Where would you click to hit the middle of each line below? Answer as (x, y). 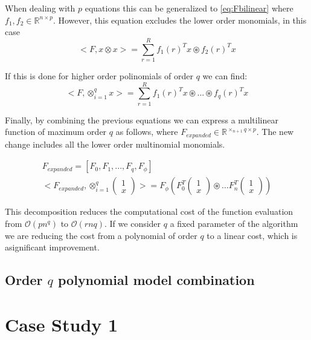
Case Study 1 (62, 324)
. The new (275, 132)
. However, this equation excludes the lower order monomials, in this (180, 20)
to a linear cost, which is (252, 235)
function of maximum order (56, 132)
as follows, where (147, 132)
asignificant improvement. (52, 247)
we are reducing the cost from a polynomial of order (101, 235)
